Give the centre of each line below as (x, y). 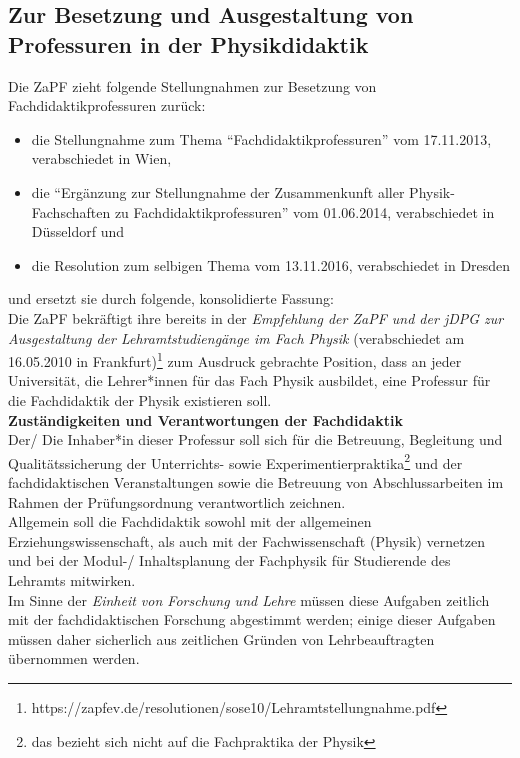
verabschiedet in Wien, (101, 158)
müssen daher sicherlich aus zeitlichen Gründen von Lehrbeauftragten (221, 638)
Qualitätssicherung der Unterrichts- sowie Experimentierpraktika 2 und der (235, 461)
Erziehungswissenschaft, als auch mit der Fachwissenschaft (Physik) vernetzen (246, 540)
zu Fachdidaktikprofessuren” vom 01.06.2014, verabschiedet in (304, 211)
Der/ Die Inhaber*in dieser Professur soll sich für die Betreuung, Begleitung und (255, 439)
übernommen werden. (74, 658)
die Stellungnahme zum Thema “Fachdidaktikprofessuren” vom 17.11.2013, (261, 138)
